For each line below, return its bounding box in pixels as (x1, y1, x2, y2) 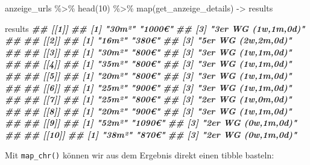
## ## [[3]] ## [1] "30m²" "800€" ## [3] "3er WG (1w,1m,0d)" (5, 45, 292, 58)
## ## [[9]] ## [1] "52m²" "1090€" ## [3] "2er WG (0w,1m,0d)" (5, 116, 297, 129)
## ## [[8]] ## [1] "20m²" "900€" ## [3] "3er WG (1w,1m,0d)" (5, 104, 292, 117)
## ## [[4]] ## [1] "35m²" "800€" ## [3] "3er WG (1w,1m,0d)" (5, 57, 292, 70)
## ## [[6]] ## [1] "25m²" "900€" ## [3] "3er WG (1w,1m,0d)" (5, 81, 292, 93)
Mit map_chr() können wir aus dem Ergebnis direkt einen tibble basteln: (5, 148, 274, 161)
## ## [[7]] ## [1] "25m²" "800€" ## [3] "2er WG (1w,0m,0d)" (5, 93, 292, 105)
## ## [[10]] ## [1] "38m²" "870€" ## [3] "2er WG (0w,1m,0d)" (5, 128, 297, 140)
